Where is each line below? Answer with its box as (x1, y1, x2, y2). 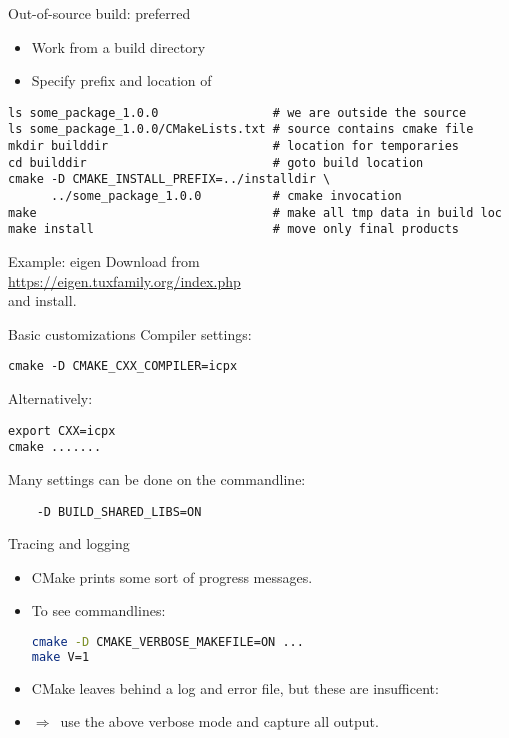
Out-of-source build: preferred (8, 3, 191, 23)
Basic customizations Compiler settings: (8, 323, 252, 344)
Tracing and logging (8, 533, 130, 554)
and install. (8, 290, 77, 311)
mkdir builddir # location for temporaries (8, 139, 460, 154)
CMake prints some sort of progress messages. (31, 566, 313, 587)
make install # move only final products (8, 222, 460, 237)
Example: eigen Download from (8, 251, 200, 272)
